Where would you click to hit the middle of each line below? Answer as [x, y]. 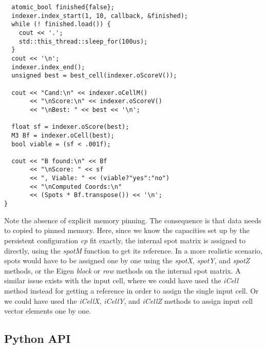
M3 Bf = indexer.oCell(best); [63, 135]
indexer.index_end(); [48, 67]
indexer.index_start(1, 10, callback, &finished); [100, 16]
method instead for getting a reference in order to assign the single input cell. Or [131, 290]
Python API [37, 338]
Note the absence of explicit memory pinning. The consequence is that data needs [133, 220]
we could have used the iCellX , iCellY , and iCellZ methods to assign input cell [129, 300]
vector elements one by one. [48, 311]
